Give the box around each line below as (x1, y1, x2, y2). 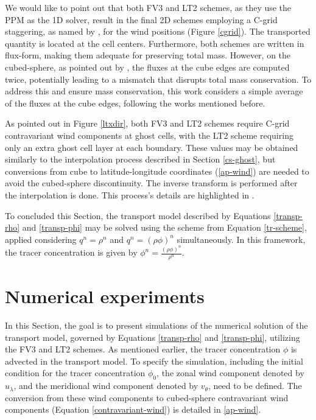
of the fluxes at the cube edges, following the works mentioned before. (5, 96, 265, 109)
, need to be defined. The (208, 379, 302, 392)
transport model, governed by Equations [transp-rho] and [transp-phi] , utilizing (5, 331, 300, 343)
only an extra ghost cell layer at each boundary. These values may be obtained (5, 141, 298, 153)
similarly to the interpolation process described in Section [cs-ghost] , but (5, 153, 276, 166)
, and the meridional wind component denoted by (13, 379, 198, 392)
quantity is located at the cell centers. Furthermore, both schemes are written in (5, 37, 304, 49)
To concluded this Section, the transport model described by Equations (5, 209, 271, 222)
